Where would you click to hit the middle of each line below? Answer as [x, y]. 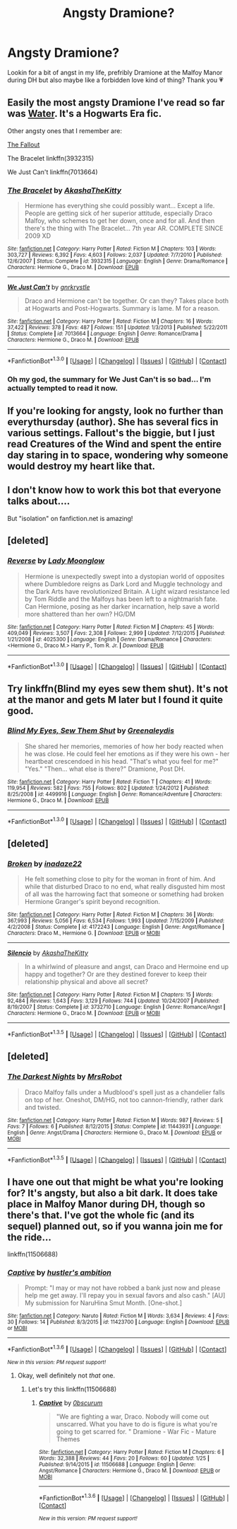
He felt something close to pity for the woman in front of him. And [120, 879]
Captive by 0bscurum [71, 1402]
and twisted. [43, 1107]
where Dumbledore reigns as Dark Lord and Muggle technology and [123, 584]
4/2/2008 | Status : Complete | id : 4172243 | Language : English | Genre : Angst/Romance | [116, 927]
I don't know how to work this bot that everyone [114, 490]
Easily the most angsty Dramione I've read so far [116, 103]
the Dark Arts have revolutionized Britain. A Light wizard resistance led [127, 591]
